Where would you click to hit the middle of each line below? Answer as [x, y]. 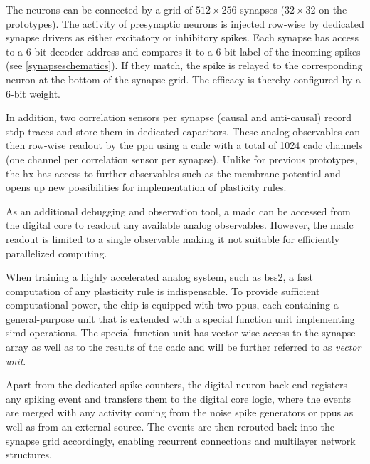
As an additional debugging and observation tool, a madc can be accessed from [178, 211]
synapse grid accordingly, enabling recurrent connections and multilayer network [181, 440]
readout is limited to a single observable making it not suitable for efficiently [173, 238]
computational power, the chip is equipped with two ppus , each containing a [172, 305]
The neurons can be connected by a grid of [99, 9]
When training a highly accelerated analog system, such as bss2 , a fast [159, 277]
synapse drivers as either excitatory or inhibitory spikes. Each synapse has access [182, 37]
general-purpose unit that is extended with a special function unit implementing [180, 318]
